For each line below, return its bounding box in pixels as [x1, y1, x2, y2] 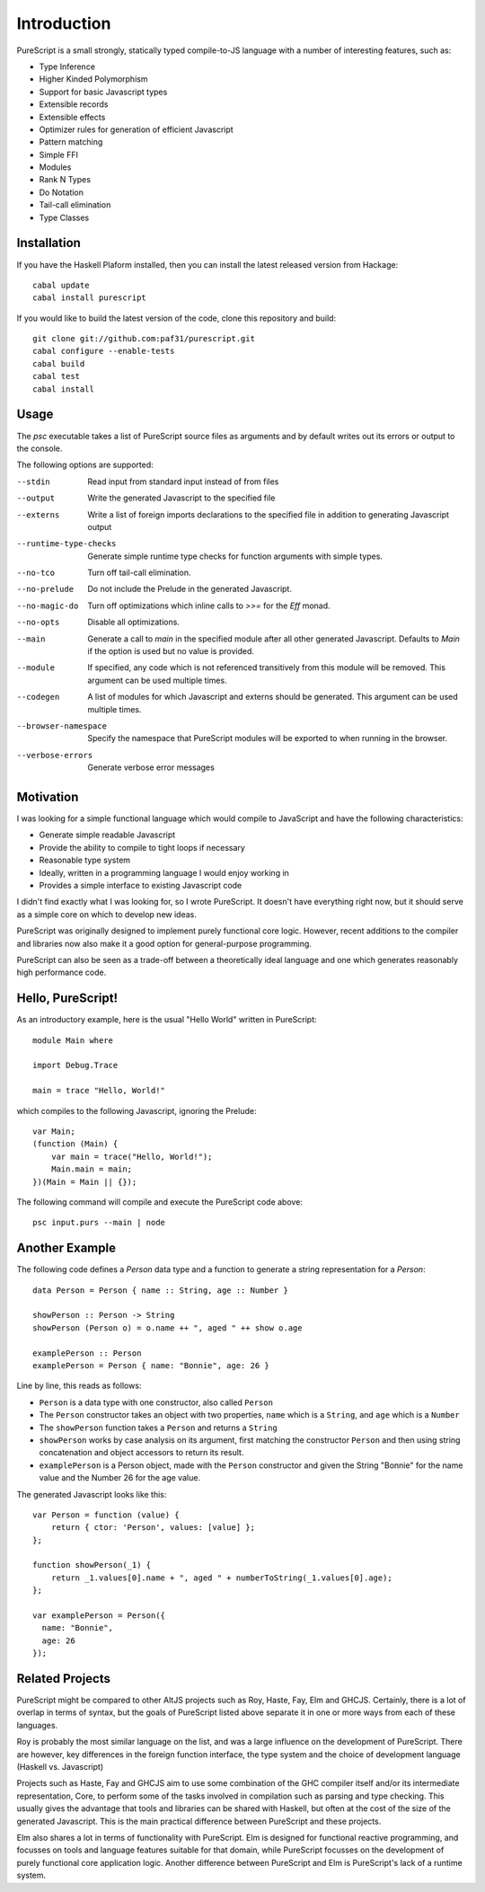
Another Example [16, 1241, 117, 1256]
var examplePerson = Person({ [32, 1611, 166, 1621]
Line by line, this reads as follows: [16, 1380, 142, 1392]
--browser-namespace [16, 721, 108, 731]
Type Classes [39, 212, 90, 223]
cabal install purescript [32, 293, 147, 303]
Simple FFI [39, 149, 78, 160]
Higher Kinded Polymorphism [39, 74, 148, 84]
